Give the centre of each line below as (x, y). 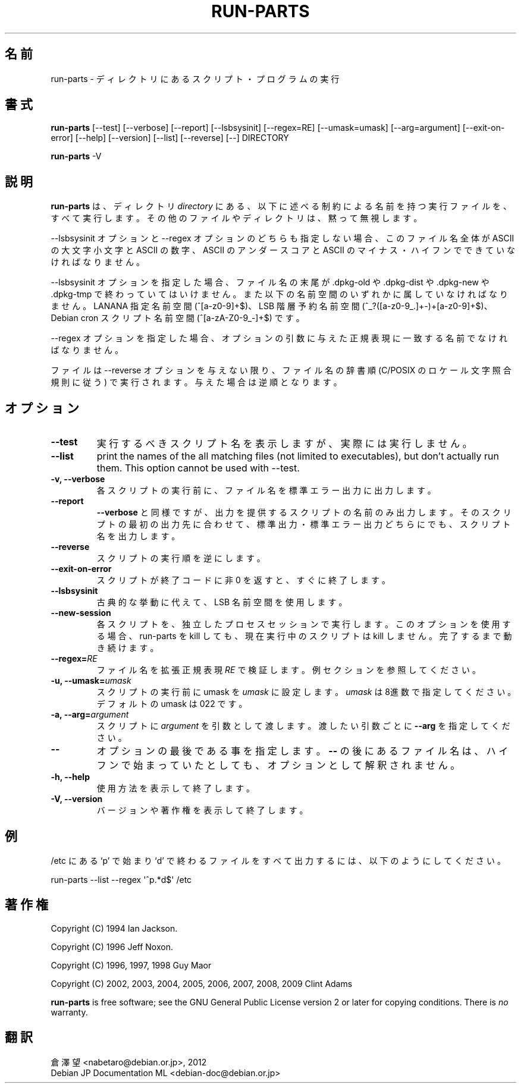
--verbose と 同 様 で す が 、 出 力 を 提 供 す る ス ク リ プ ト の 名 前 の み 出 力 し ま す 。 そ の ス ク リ (304, 512)
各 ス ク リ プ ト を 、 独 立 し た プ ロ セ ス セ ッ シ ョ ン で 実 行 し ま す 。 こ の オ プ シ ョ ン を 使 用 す (304, 624)
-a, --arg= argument (90, 715)
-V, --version (77, 799)
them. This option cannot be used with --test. (198, 468)
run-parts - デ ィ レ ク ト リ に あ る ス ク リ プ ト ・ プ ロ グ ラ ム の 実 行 (195, 78)
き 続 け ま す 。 (128, 648)
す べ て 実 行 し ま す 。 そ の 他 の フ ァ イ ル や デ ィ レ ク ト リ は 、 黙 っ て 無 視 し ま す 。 (236, 218)
